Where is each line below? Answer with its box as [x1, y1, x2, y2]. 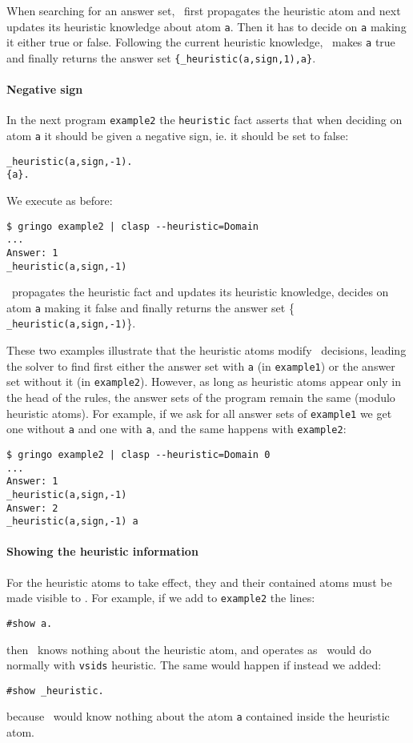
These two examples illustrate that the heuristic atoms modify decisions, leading [6, 342, 407, 359]
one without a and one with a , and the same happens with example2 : [6, 420, 347, 437]
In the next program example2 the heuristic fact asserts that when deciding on [6, 111, 403, 128]
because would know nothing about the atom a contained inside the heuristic [6, 708, 390, 725]
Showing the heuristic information [6, 543, 198, 560]
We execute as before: [6, 191, 113, 208]
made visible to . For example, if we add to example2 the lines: [6, 589, 315, 606]
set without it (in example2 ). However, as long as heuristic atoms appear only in [6, 373, 401, 390]
